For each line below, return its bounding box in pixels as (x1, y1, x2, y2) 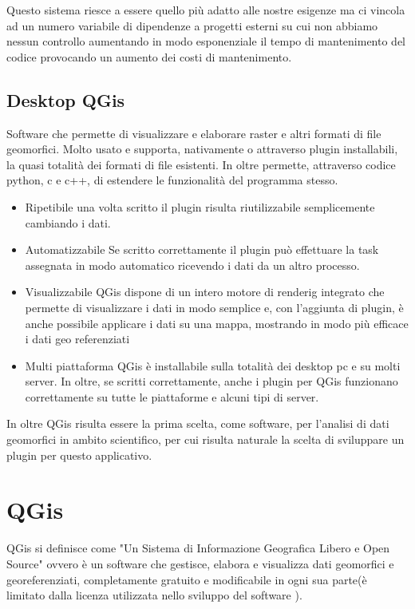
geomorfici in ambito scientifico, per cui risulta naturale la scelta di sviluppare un (6, 431, 405, 448)
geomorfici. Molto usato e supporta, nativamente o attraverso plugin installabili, (6, 140, 398, 157)
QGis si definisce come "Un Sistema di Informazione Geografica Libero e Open (6, 540, 390, 556)
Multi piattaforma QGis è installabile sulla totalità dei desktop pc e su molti (25, 357, 401, 374)
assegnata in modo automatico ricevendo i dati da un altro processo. (25, 256, 360, 273)
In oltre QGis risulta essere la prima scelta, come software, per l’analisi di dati (6, 415, 389, 432)
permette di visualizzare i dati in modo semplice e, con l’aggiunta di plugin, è (25, 299, 404, 315)
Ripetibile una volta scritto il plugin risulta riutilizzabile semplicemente (25, 198, 375, 215)
